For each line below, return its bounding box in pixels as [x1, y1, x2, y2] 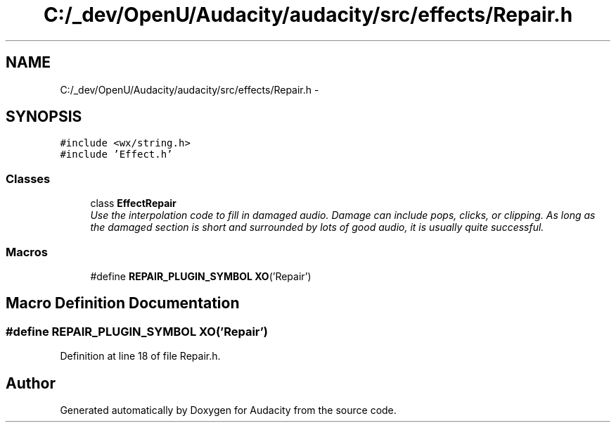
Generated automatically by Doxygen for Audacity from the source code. [60, 404, 397, 416]
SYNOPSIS [6, 108, 82, 126]
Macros [6, 244, 48, 259]
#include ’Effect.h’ [60, 149, 173, 160]
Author [6, 374, 56, 392]
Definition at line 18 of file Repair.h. [60, 350, 221, 363]
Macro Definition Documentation [6, 294, 240, 313]
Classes [6, 171, 51, 186]
